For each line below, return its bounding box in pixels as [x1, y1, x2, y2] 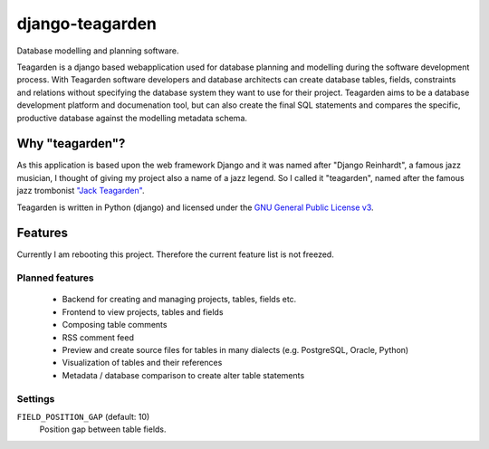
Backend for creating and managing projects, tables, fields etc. [62, 294, 297, 305]
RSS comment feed [62, 331, 135, 343]
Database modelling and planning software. [16, 45, 179, 56]
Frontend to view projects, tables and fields [62, 306, 224, 317]
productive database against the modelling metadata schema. [16, 112, 248, 123]
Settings [16, 392, 55, 405]
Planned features [16, 272, 94, 284]
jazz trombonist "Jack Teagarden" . [16, 186, 145, 196]
